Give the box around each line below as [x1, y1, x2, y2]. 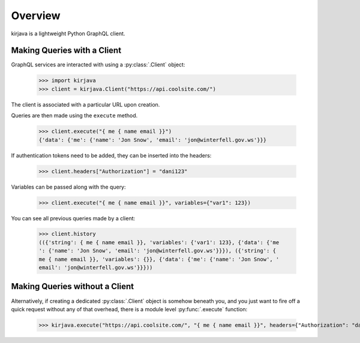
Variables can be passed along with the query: [11, 183, 126, 190]
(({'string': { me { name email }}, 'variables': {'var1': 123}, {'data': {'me [38, 239, 280, 245]
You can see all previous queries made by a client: [11, 214, 136, 221]
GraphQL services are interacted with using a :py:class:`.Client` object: [11, 61, 185, 68]
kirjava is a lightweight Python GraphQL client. [11, 30, 125, 37]
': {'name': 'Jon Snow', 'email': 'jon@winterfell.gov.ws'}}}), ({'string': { [38, 247, 276, 254]
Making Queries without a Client [11, 281, 134, 292]
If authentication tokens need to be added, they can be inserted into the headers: [11, 151, 212, 159]
